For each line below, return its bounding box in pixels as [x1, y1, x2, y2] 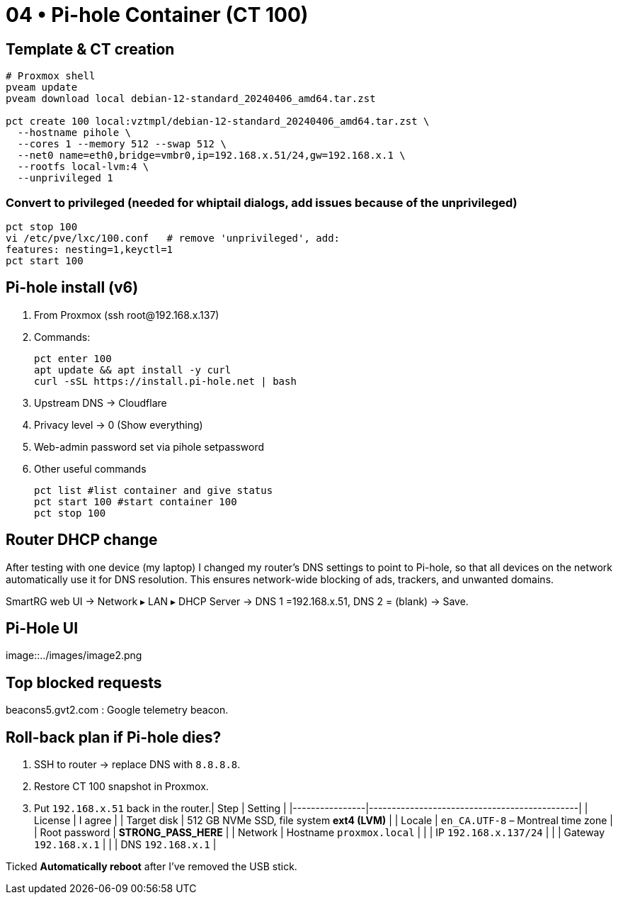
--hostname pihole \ [17, 127, 132, 139]
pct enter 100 [34, 352, 112, 364]
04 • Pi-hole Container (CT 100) [6, 3, 309, 27]
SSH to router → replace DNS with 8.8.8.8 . [34, 758, 241, 771]
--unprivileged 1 [17, 172, 113, 184]
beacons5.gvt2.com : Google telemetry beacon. [6, 704, 229, 716]
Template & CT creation [6, 40, 175, 58]
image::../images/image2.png [6, 649, 142, 662]
